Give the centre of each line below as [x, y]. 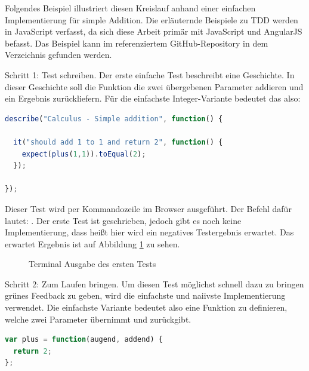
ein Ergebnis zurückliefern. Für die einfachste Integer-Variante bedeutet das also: [153, 98]
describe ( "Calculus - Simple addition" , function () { [114, 119]
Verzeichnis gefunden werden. [58, 55]
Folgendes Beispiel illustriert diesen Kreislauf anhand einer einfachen [130, 8]
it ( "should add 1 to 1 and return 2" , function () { [118, 142]
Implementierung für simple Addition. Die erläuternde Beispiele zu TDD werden [152, 19]
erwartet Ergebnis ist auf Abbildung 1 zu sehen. [92, 243]
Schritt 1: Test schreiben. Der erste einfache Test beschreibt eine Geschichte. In [150, 74]
